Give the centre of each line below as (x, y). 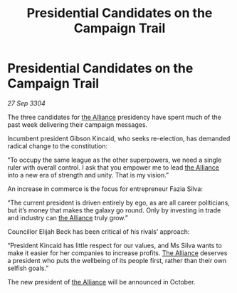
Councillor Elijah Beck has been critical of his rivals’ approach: (99, 231)
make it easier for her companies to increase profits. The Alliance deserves (117, 253)
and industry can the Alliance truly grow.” (68, 217)
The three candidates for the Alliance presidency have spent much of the (115, 117)
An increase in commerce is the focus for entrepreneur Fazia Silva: (105, 189)
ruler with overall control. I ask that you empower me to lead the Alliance (113, 167)
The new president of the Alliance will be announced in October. (101, 282)
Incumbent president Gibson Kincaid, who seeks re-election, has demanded (119, 138)
